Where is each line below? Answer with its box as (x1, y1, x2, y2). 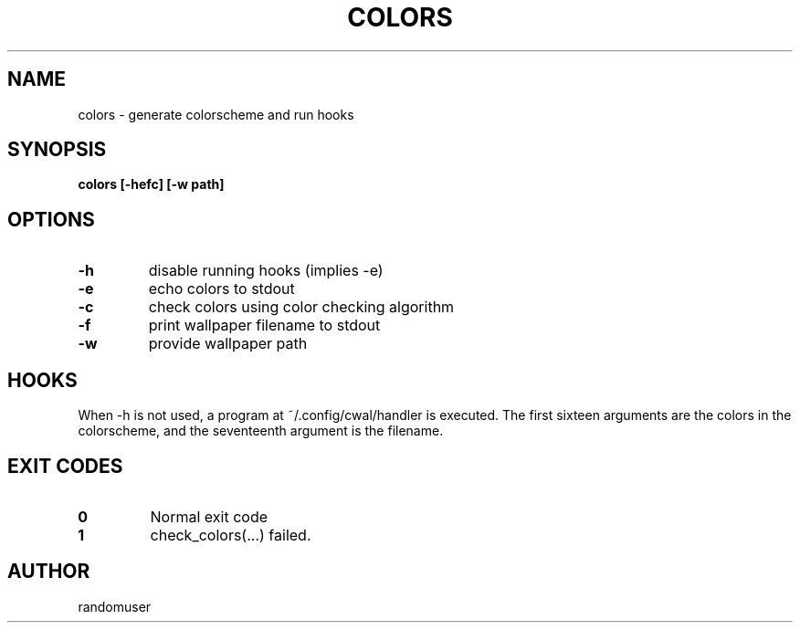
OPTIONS (7, 207, 95, 231)
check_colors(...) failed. (150, 525, 311, 544)
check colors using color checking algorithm (148, 298, 455, 317)
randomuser (78, 598, 152, 614)
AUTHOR (7, 560, 90, 583)
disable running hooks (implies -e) (148, 261, 384, 280)
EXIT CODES (7, 454, 123, 478)
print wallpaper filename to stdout (148, 316, 381, 335)
